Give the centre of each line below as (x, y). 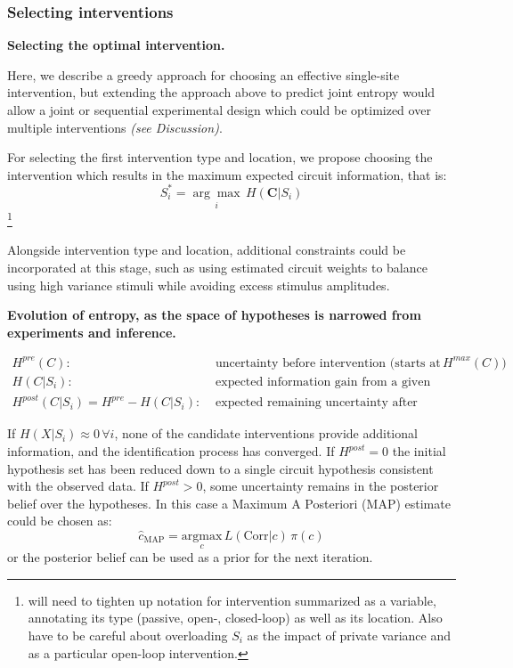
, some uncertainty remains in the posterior (321, 486)
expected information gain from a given (323, 382)
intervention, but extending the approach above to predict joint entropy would (221, 92)
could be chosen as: (60, 521)
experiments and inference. (92, 332)
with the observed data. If (78, 486)
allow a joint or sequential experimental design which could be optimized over (219, 110)
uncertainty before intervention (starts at (328, 363)
